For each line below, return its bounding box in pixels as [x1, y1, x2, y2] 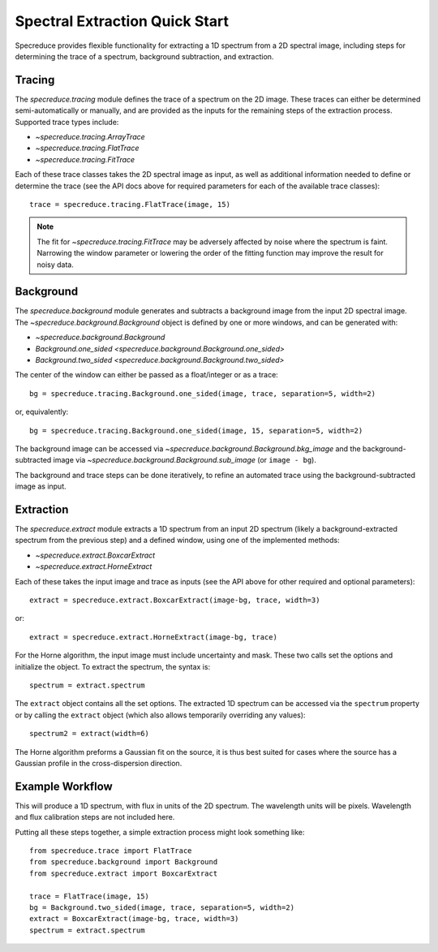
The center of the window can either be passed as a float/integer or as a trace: [15, 370, 279, 380]
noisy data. [36, 260, 75, 269]
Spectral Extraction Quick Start [15, 12, 229, 30]
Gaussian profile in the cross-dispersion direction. [15, 758, 182, 768]
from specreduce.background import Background [29, 857, 218, 867]
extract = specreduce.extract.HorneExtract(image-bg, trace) [29, 632, 277, 641]
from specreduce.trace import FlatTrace [29, 846, 192, 855]
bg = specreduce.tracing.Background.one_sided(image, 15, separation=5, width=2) [29, 426, 363, 435]
